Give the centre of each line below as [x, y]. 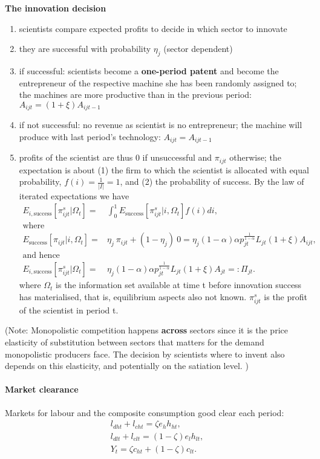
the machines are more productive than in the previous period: [135, 95]
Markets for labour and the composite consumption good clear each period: [145, 412]
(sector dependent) [198, 49]
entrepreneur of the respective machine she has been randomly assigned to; [158, 82]
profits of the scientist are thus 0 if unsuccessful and [116, 157]
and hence [41, 256]
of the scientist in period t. [69, 310]
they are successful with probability [85, 49]
